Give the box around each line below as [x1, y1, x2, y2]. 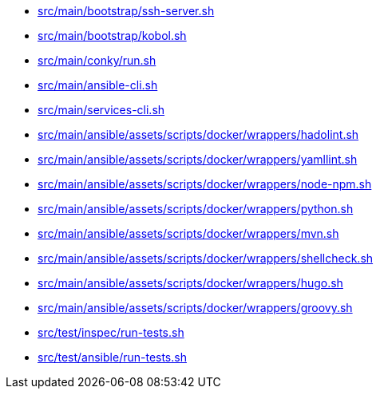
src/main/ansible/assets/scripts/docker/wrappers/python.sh [38, 202, 354, 215]
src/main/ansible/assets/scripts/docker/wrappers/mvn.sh [38, 227, 339, 240]
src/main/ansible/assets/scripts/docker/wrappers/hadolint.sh [38, 128, 359, 141]
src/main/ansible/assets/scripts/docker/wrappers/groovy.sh [38, 301, 353, 314]
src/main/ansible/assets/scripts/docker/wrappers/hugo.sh [38, 276, 343, 290]
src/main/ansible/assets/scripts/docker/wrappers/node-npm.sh [38, 177, 372, 191]
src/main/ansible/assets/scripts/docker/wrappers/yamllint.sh [38, 152, 358, 166]
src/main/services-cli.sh [38, 103, 165, 117]
